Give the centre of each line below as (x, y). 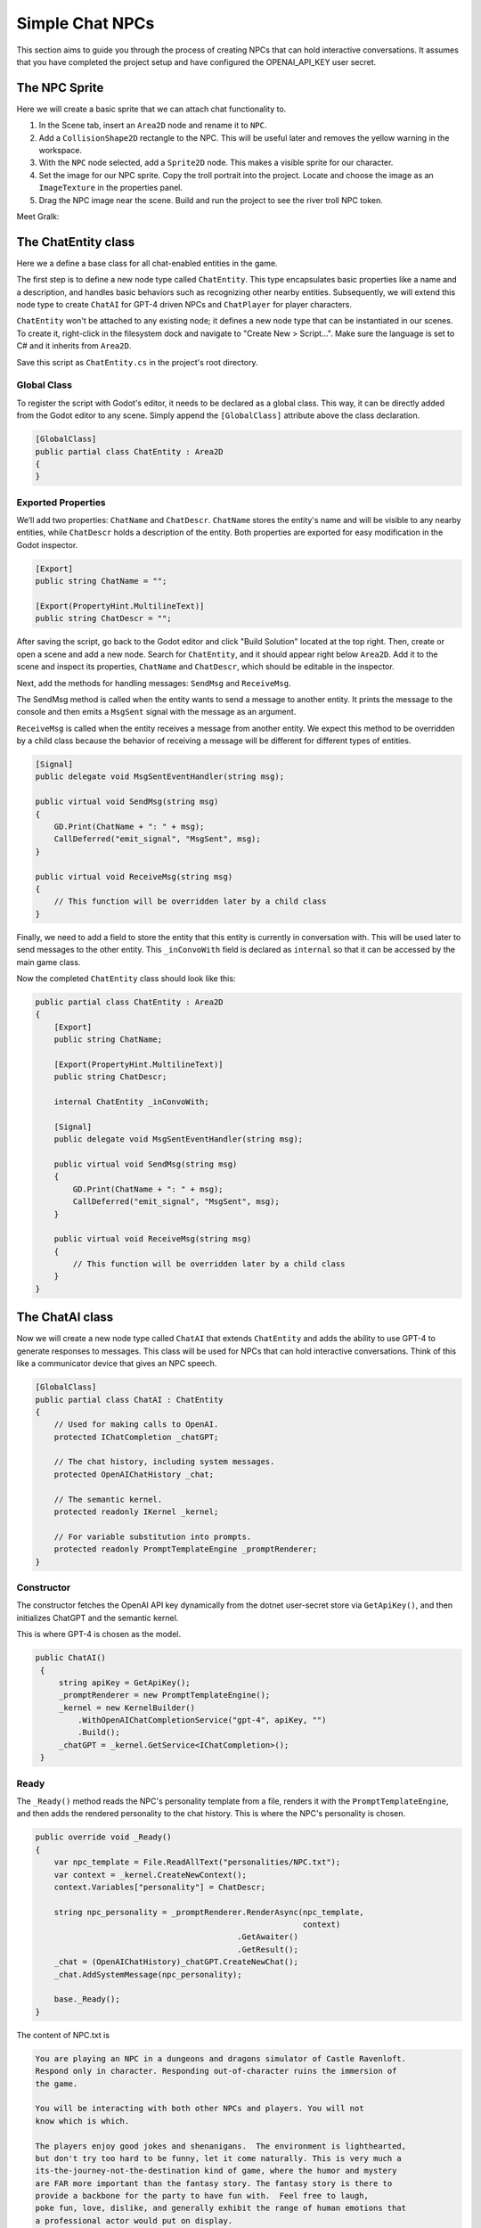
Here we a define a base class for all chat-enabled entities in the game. (147, 263)
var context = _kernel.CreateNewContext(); (150, 1875)
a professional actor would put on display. (134, 2220)
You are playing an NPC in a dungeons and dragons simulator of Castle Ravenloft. (221, 2058)
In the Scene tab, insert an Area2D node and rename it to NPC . (153, 126)
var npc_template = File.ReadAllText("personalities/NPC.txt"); (197, 1862)
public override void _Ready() (104, 1837)
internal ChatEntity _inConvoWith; (131, 1102)
